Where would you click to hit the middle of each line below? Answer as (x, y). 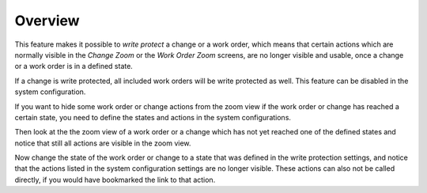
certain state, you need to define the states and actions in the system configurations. (153, 117)
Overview (47, 21)
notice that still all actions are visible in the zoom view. (103, 143)
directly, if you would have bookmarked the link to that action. (115, 180)
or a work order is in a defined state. (74, 66)
